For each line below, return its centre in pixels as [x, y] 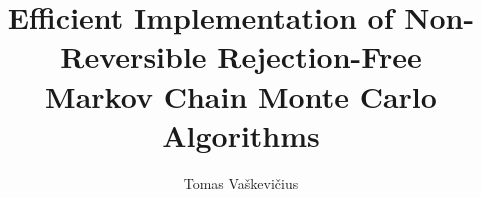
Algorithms [241, 134]
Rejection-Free [319, 56]
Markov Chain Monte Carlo [241, 95]
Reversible [133, 56]
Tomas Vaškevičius [241, 182]
